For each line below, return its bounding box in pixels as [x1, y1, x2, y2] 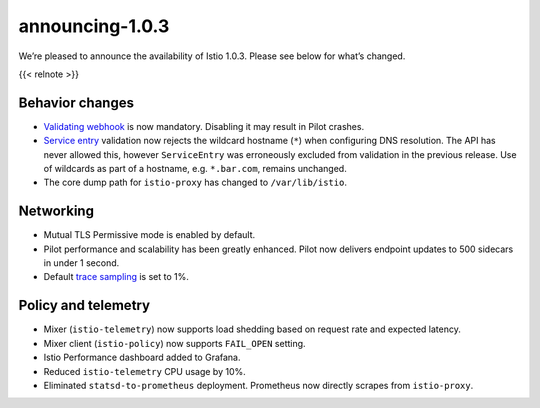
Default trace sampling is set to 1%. [43, 271, 190, 283]
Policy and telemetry [18, 297, 150, 314]
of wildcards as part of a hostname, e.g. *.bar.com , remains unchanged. [43, 163, 347, 175]
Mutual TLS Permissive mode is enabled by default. [43, 229, 256, 241]
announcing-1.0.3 [18, 15, 170, 37]
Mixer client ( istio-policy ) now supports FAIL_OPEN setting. [43, 337, 306, 349]
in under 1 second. [43, 257, 120, 269]
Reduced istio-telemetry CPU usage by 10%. [43, 365, 247, 377]
